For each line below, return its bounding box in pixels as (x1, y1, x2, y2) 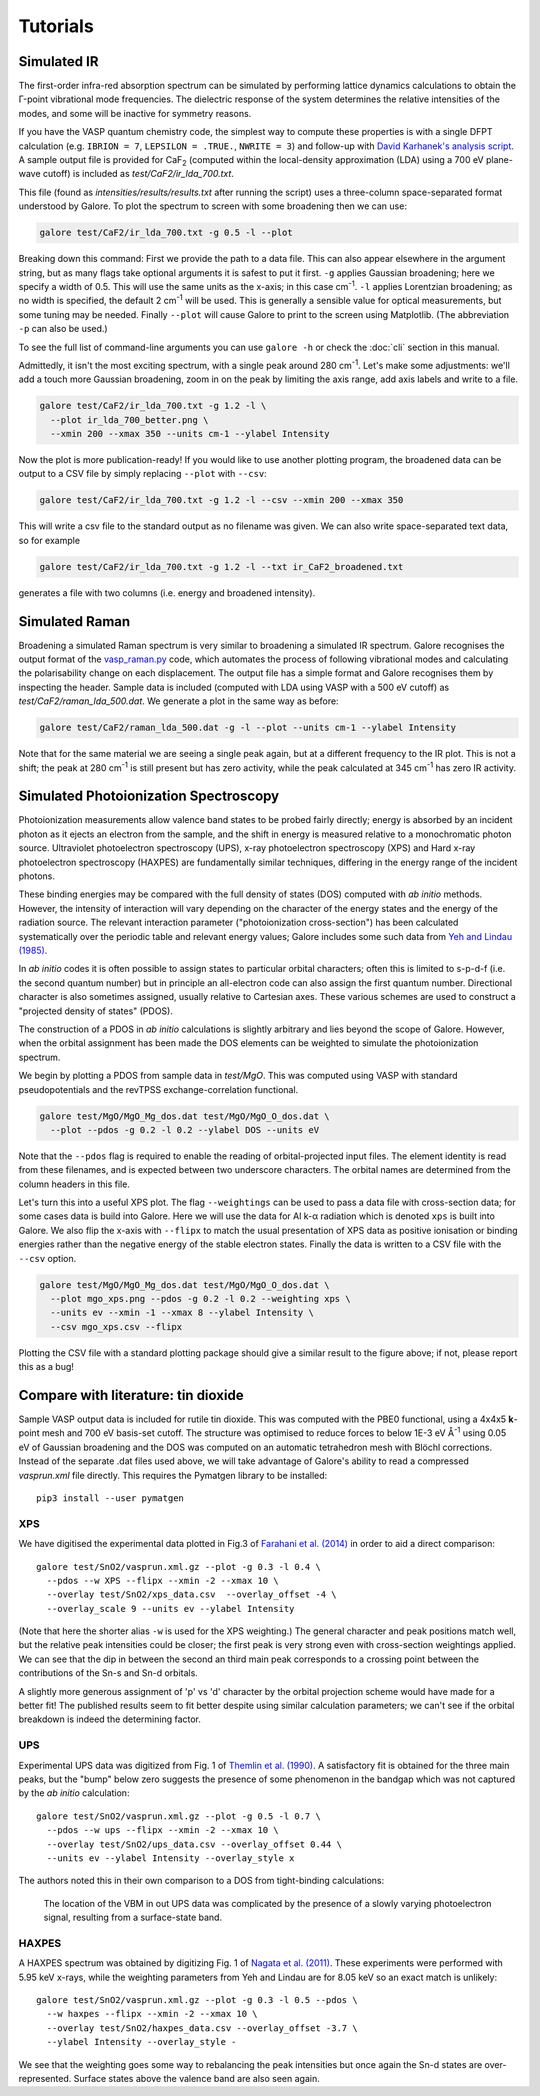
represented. (18, 2072, 72, 2084)
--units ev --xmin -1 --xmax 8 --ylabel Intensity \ (50, 1307, 314, 1319)
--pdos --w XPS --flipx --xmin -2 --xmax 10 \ (46, 1575, 279, 1586)
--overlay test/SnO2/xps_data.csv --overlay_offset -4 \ (46, 1589, 337, 1600)
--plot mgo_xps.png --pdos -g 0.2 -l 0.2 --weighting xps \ (50, 1293, 351, 1304)
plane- (485, 154, 514, 166)
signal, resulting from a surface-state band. (43, 1911, 223, 1924)
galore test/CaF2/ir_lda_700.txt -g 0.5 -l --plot (39, 227, 294, 239)
